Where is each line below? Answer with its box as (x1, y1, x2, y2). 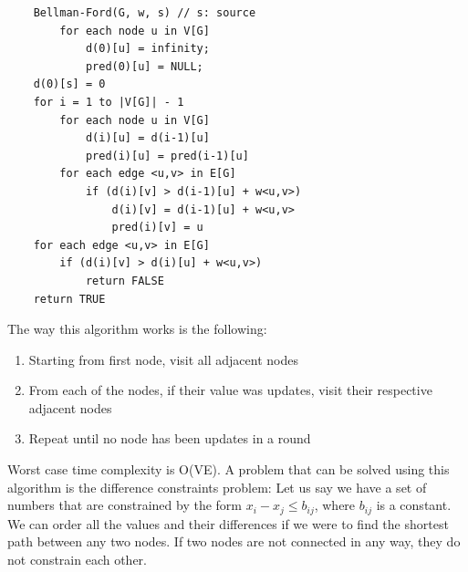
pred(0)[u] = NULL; (85, 59, 203, 73)
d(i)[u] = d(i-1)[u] (85, 131, 210, 145)
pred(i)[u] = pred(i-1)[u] (85, 149, 249, 162)
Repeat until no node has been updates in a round (28, 429, 311, 448)
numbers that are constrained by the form (7, 495, 242, 515)
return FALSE (85, 274, 164, 287)
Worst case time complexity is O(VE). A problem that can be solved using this (7, 460, 450, 479)
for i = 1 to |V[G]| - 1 (33, 95, 184, 109)
